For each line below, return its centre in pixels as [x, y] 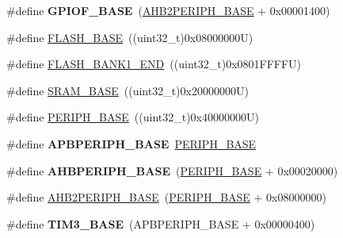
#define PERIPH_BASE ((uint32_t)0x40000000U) [133, 117]
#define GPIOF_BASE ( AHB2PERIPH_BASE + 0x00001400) [168, 10]
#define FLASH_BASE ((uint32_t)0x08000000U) [130, 37]
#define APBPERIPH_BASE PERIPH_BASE [131, 143]
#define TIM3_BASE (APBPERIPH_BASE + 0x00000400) [161, 223]
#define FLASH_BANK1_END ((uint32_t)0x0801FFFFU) [154, 64]
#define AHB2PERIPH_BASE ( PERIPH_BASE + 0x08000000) [166, 197]
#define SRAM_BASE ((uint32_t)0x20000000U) [128, 90]
